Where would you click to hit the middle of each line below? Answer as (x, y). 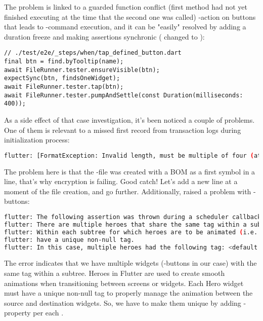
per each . (48, 313)
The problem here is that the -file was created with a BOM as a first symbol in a (130, 171)
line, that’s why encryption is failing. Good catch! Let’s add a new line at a (121, 181)
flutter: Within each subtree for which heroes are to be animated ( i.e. (131, 232)
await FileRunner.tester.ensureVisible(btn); (82, 70)
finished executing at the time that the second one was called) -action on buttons (130, 16)
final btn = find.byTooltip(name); (64, 62)
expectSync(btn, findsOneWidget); (62, 78)
